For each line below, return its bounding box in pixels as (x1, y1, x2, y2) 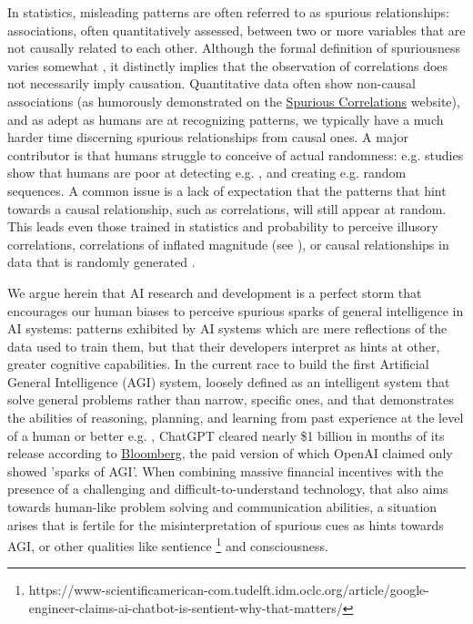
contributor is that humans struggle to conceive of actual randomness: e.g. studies (7, 145, 464, 164)
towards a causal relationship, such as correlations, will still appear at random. (7, 199, 447, 218)
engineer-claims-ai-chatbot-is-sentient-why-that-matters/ (28, 598, 343, 618)
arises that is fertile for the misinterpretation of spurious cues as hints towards (7, 515, 444, 534)
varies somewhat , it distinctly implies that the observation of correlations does (7, 56, 448, 75)
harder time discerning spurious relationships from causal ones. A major (7, 128, 409, 147)
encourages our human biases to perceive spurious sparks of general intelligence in (7, 301, 464, 320)
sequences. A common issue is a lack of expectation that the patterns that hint (7, 180, 447, 199)
